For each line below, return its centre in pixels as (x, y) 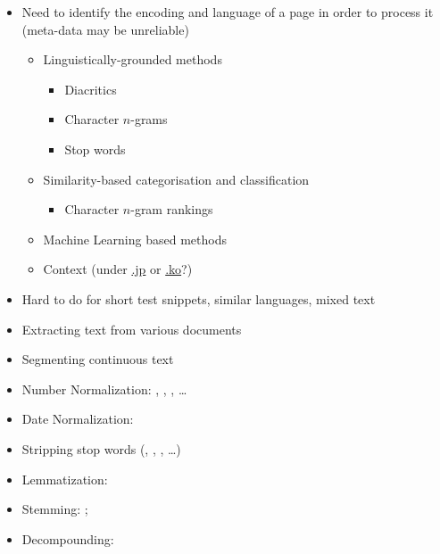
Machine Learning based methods (135, 239)
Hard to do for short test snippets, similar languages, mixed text (199, 298)
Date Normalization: (78, 419)
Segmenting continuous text (98, 359)
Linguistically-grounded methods (133, 59)
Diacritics (91, 89)
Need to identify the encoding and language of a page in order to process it (228, 12)
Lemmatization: (65, 479)
